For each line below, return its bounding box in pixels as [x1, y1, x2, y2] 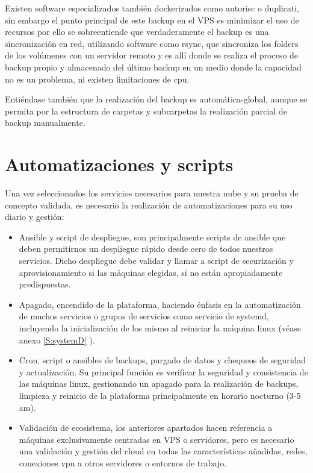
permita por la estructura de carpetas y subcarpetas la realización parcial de [5, 104, 287, 117]
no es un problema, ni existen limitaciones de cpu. [5, 72, 190, 85]
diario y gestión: [5, 210, 64, 223]
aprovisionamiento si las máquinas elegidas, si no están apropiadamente [19, 266, 283, 278]
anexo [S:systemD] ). [19, 333, 95, 346]
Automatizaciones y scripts [5, 152, 234, 177]
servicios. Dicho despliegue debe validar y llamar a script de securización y [19, 254, 294, 267]
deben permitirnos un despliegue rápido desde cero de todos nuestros [19, 242, 273, 255]
